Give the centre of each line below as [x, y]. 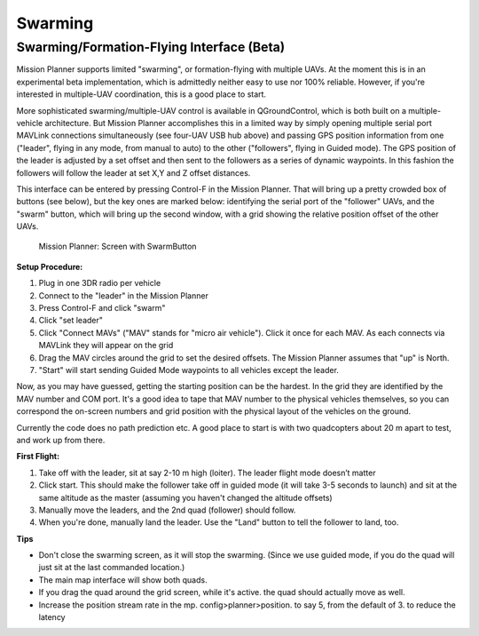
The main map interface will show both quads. [123, 580]
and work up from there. [61, 440]
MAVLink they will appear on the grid [106, 346]
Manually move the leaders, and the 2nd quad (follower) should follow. [167, 510]
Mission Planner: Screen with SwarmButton [118, 246]
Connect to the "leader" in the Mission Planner [123, 295]
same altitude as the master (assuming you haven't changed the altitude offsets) [185, 497]
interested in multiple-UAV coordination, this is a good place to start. [141, 94]
